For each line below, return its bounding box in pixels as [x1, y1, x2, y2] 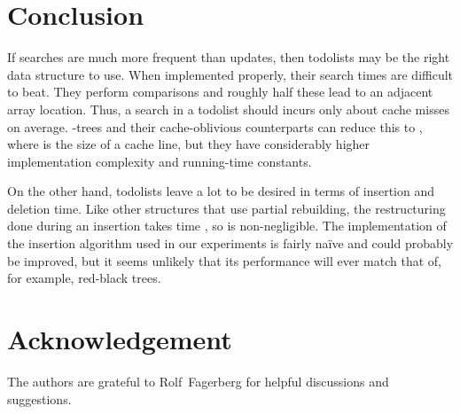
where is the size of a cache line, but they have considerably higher [7, 135, 370, 153]
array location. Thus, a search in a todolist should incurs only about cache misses [7, 99, 449, 118]
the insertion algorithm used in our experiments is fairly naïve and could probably [7, 234, 454, 253]
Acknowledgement [7, 321, 232, 357]
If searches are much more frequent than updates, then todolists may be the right [7, 48, 450, 66]
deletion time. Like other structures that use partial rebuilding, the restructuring [7, 199, 446, 217]
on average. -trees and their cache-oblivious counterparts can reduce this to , [7, 117, 423, 136]
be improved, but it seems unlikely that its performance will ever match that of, [7, 251, 441, 269]
